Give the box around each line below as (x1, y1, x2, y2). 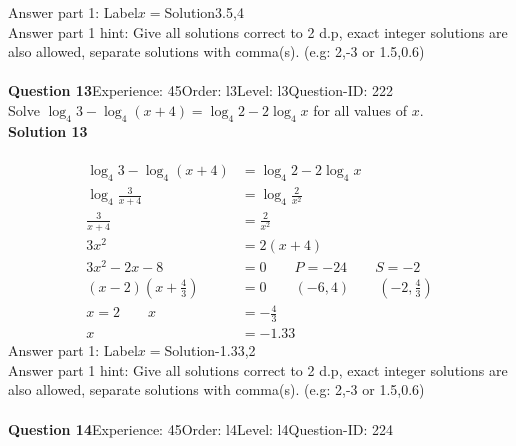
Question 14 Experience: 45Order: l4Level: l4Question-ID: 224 (8, 418, 393, 439)
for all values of (313, 99, 407, 120)
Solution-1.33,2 (164, 340, 256, 361)
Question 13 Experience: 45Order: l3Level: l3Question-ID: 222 (8, 80, 393, 101)
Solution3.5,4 (164, 2, 244, 22)
